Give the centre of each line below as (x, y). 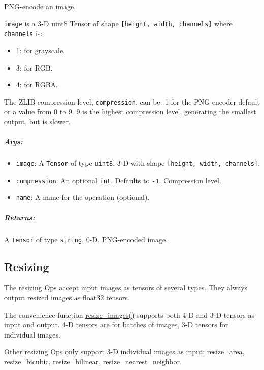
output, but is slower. (37, 121)
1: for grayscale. (41, 50)
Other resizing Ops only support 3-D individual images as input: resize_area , (124, 351)
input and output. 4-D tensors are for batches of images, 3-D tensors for (116, 325)
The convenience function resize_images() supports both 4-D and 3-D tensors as (129, 314)
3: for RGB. (34, 67)
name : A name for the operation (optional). (83, 197)
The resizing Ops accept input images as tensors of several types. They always (126, 288)
